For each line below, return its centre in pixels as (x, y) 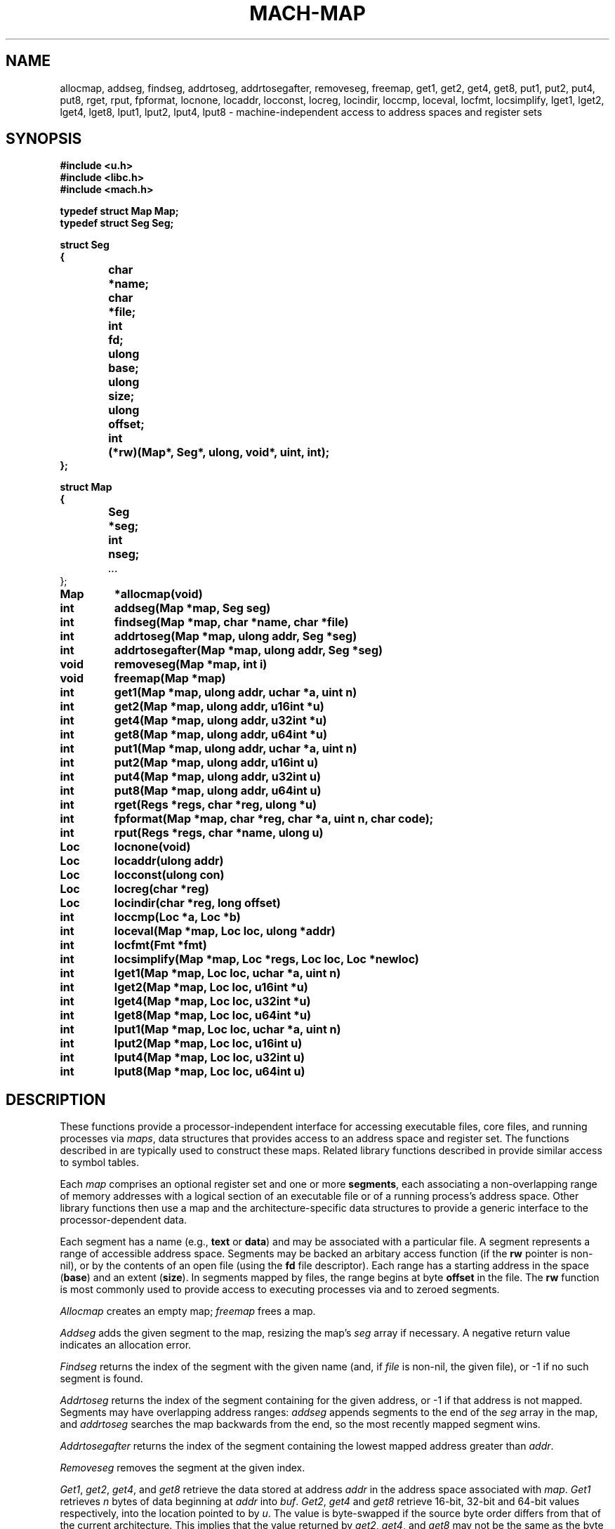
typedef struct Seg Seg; (117, 223)
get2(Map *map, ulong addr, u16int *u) (219, 707)
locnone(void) (152, 847)
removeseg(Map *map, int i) (191, 664)
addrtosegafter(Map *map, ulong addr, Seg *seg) (249, 650)
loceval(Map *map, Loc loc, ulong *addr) (225, 931)
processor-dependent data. (124, 1220)
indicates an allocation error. (126, 1345)
